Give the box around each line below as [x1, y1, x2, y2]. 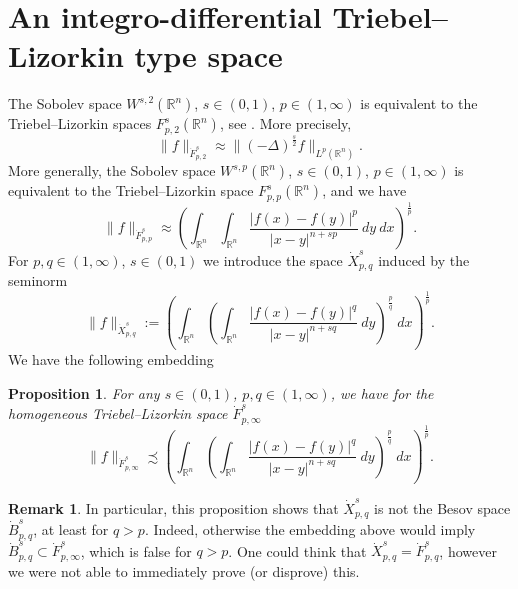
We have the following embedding [8, 349, 214, 370]
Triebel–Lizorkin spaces [8, 113, 152, 134]
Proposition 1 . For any [8, 382, 160, 403]
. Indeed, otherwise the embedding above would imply [144, 519, 476, 540]
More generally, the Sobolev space [8, 160, 216, 181]
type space [134, 35, 283, 76]
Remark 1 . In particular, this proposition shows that [8, 497, 339, 518]
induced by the [378, 249, 470, 270]
